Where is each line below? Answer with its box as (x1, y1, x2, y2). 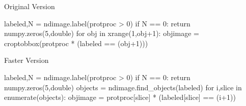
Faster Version (4, 55, 49, 65)
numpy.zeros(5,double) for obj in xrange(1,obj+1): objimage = (4, 28, 199, 39)
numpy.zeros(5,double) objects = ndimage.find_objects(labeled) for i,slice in (4, 82, 242, 92)
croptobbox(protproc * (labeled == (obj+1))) (4, 38, 148, 48)
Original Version (4, 1, 55, 11)
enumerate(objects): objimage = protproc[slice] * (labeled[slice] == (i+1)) (4, 92, 236, 102)
